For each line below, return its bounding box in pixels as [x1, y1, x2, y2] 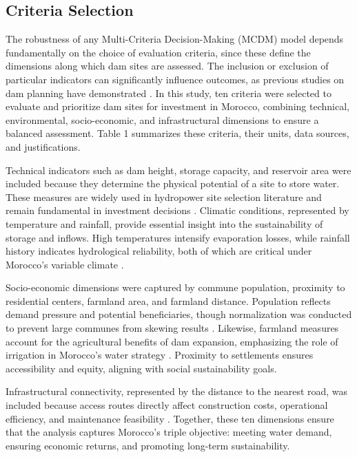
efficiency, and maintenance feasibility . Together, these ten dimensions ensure [6, 411, 334, 425]
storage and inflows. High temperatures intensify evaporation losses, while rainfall [6, 230, 350, 244]
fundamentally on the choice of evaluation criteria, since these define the [6, 45, 311, 59]
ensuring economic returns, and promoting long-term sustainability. [6, 438, 290, 452]
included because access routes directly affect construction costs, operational [6, 398, 328, 412]
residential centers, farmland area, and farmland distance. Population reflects [6, 293, 331, 308]
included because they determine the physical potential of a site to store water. [6, 176, 340, 191]
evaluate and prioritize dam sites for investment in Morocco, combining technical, [6, 99, 349, 114]
